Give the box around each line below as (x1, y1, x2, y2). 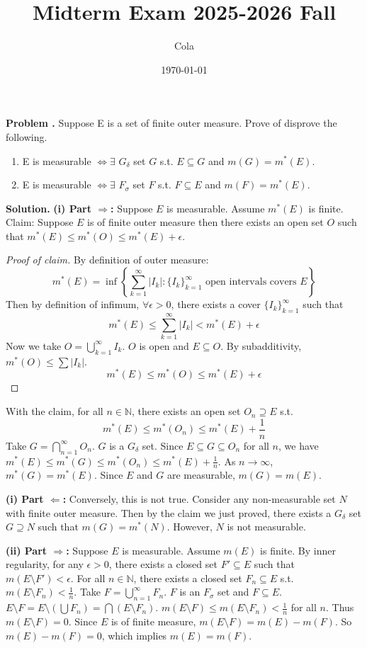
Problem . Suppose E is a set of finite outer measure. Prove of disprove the (6, 115, 337, 130)
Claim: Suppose (6, 215, 74, 229)
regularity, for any (6, 557, 84, 572)
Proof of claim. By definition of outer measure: (6, 252, 209, 267)
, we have (278, 438, 319, 453)
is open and (139, 338, 189, 353)
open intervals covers (205, 277, 297, 288)
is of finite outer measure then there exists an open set (87, 215, 324, 229)
